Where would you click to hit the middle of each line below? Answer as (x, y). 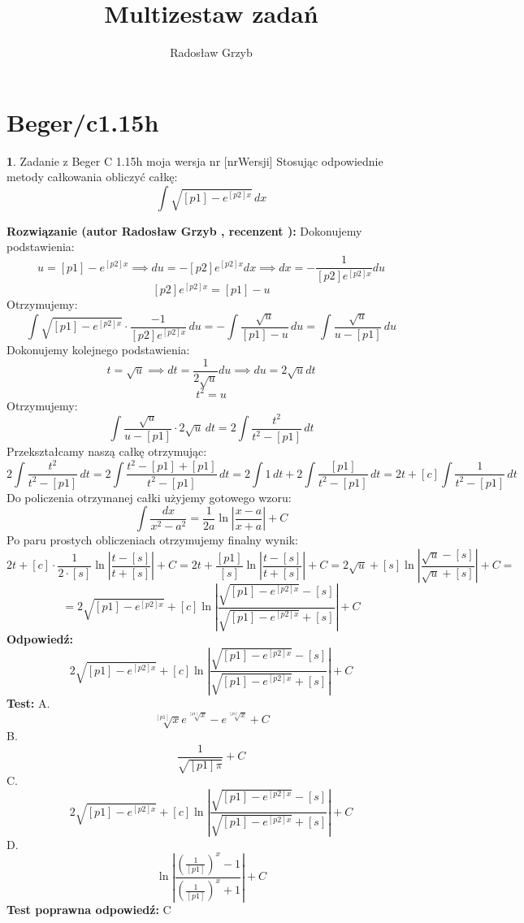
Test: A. (28, 702)
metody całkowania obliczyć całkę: (92, 177)
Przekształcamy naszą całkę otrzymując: (107, 451)
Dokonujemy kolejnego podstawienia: (98, 349)
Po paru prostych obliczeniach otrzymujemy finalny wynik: (152, 540)
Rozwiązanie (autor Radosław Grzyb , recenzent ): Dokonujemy (184, 230)
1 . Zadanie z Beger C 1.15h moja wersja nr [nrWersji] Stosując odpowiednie (195, 160)
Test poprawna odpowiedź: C (89, 910)
